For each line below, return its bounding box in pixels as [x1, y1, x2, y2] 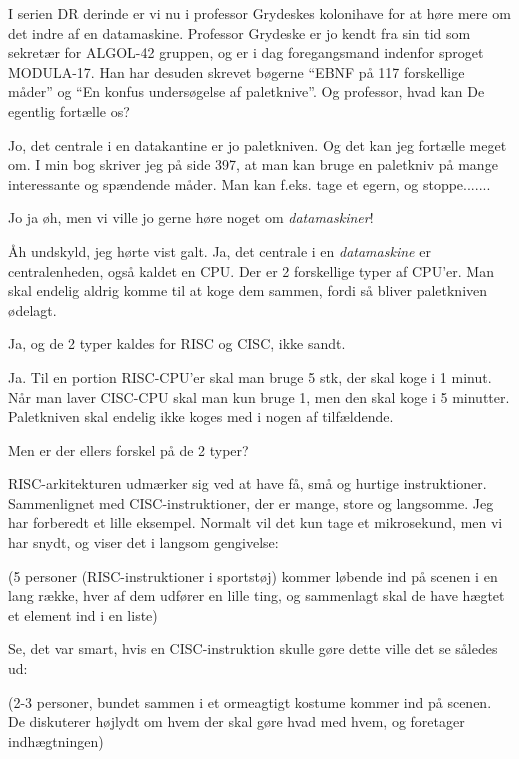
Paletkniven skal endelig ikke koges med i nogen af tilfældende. [8, 406, 394, 427]
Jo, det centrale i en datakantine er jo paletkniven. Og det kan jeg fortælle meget [8, 134, 507, 155]
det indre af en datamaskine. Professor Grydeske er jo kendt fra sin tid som [8, 22, 471, 43]
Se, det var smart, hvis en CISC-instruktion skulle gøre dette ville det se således [8, 638, 498, 659]
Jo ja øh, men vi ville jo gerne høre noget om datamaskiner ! [8, 207, 374, 228]
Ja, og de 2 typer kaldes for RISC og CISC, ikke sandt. [8, 333, 346, 354]
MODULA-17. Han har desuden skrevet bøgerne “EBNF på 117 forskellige [8, 61, 465, 82]
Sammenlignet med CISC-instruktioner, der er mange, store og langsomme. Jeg [8, 492, 494, 513]
